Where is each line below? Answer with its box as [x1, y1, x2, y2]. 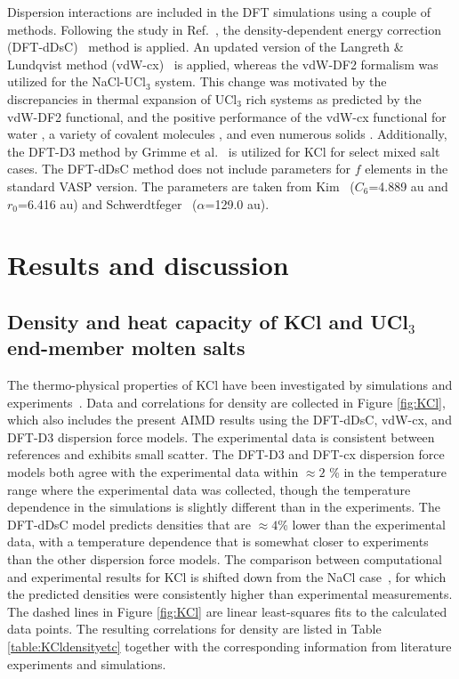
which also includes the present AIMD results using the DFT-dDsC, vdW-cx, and [7, 410, 452, 429]
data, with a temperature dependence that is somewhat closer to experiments [7, 532, 429, 551]
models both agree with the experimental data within [7, 463, 299, 481]
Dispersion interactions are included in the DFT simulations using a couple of [7, 3, 431, 20]
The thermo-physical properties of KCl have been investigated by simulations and [7, 376, 453, 394]
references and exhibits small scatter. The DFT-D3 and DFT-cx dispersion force [7, 445, 445, 464]
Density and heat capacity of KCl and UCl [7, 307, 408, 335]
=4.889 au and [368, 176, 448, 195]
